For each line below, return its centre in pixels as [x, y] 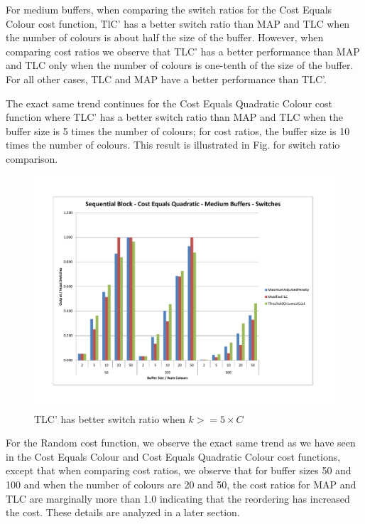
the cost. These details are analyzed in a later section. [123, 512]
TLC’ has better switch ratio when [110, 418]
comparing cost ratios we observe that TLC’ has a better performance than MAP [183, 51]
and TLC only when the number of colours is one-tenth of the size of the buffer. [180, 65]
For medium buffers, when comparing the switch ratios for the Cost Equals [169, 9]
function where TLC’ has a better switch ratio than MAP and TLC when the [174, 117]
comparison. [32, 158]
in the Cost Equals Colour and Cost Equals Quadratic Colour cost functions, [173, 456]
